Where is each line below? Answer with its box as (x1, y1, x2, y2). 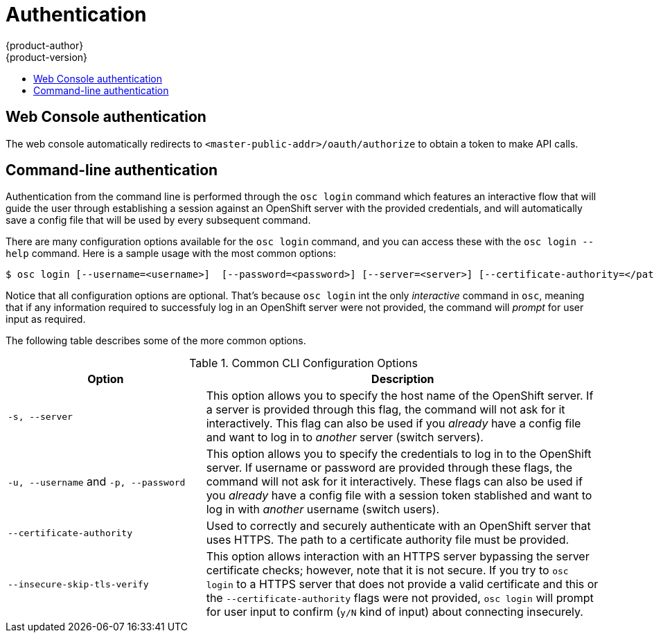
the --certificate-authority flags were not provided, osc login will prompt (206, 591, 594, 605)
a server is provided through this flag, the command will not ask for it (206, 402, 565, 417)
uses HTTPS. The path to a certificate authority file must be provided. (206, 533, 569, 547)
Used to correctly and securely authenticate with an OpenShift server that (206, 519, 591, 533)
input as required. (6, 313, 86, 326)
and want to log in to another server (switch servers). (206, 430, 484, 445)
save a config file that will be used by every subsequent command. (6, 214, 311, 227)
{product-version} (6, 51, 88, 63)
